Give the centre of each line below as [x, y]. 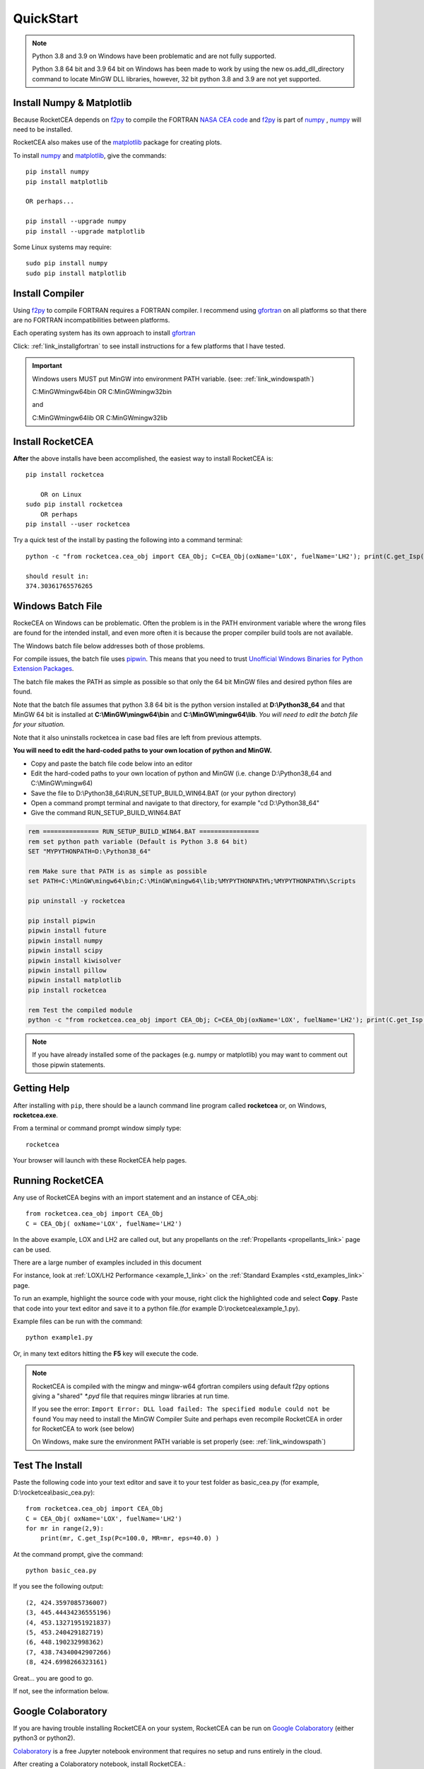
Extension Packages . [43, 669]
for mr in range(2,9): [65, 1528]
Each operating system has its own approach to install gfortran [104, 333]
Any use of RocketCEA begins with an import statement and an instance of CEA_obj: [135, 1198]
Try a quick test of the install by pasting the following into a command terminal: [128, 540]
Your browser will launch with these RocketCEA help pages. [100, 1160]
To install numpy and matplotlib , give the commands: [90, 155]
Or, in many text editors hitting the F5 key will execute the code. [106, 1353]
